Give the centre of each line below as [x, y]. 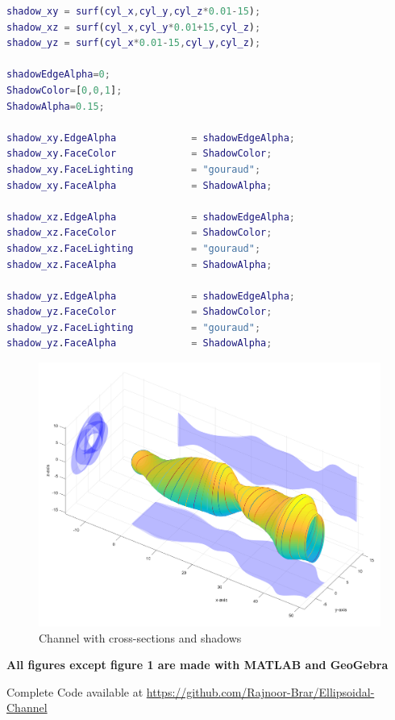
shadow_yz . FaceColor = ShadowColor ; [139, 312]
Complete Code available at [75, 691]
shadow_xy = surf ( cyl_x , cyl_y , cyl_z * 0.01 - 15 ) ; [134, 11]
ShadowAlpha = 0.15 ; [56, 106]
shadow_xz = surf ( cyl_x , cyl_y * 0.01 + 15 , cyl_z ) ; [134, 27]
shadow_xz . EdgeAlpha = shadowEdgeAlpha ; [151, 217]
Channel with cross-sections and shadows [140, 637]
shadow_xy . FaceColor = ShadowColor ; [139, 154]
